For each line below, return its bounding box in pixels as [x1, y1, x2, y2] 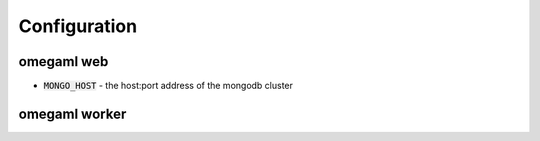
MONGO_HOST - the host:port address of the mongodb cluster [43, 80, 294, 92]
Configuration [18, 15, 138, 37]
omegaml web [18, 53, 109, 70]
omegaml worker [18, 105, 127, 122]
